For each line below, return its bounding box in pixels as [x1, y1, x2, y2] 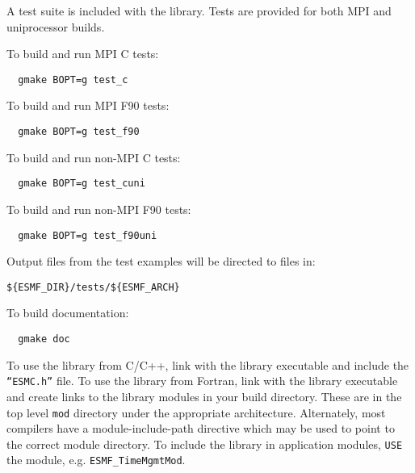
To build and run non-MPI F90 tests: [6, 200, 191, 217]
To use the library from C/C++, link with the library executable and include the [6, 356, 409, 373]
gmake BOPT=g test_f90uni [18, 229, 157, 241]
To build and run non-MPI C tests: [6, 149, 181, 165]
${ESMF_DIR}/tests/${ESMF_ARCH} [6, 281, 180, 293]
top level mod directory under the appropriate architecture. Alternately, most [6, 404, 386, 421]
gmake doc [18, 333, 70, 345]
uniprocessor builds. [6, 18, 105, 35]
